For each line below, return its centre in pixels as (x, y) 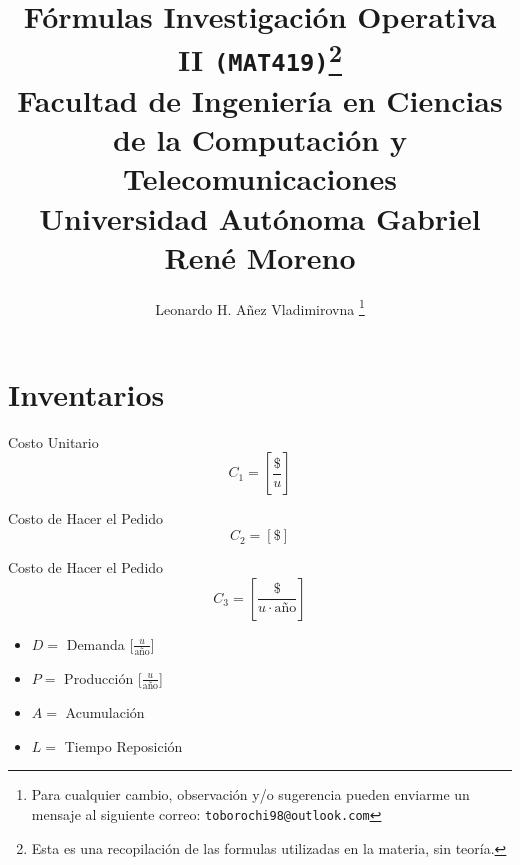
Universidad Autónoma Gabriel (260, 217)
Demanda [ (100, 643)
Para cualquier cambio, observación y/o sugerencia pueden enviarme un (250, 794)
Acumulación (105, 712)
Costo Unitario (53, 441)
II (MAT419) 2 (260, 57)
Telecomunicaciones (260, 178)
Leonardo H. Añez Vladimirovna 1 (260, 307)
